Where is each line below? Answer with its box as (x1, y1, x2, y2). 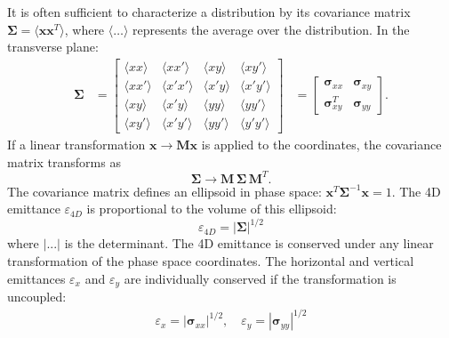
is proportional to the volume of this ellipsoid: (86, 199, 337, 218)
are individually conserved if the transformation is (124, 269, 397, 287)
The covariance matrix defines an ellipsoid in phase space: (7, 181, 322, 200)
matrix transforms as (7, 152, 121, 171)
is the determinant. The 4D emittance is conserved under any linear (64, 234, 434, 253)
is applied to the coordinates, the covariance (201, 134, 442, 153)
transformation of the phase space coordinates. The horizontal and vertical (7, 251, 414, 270)
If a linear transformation (7, 134, 146, 153)
